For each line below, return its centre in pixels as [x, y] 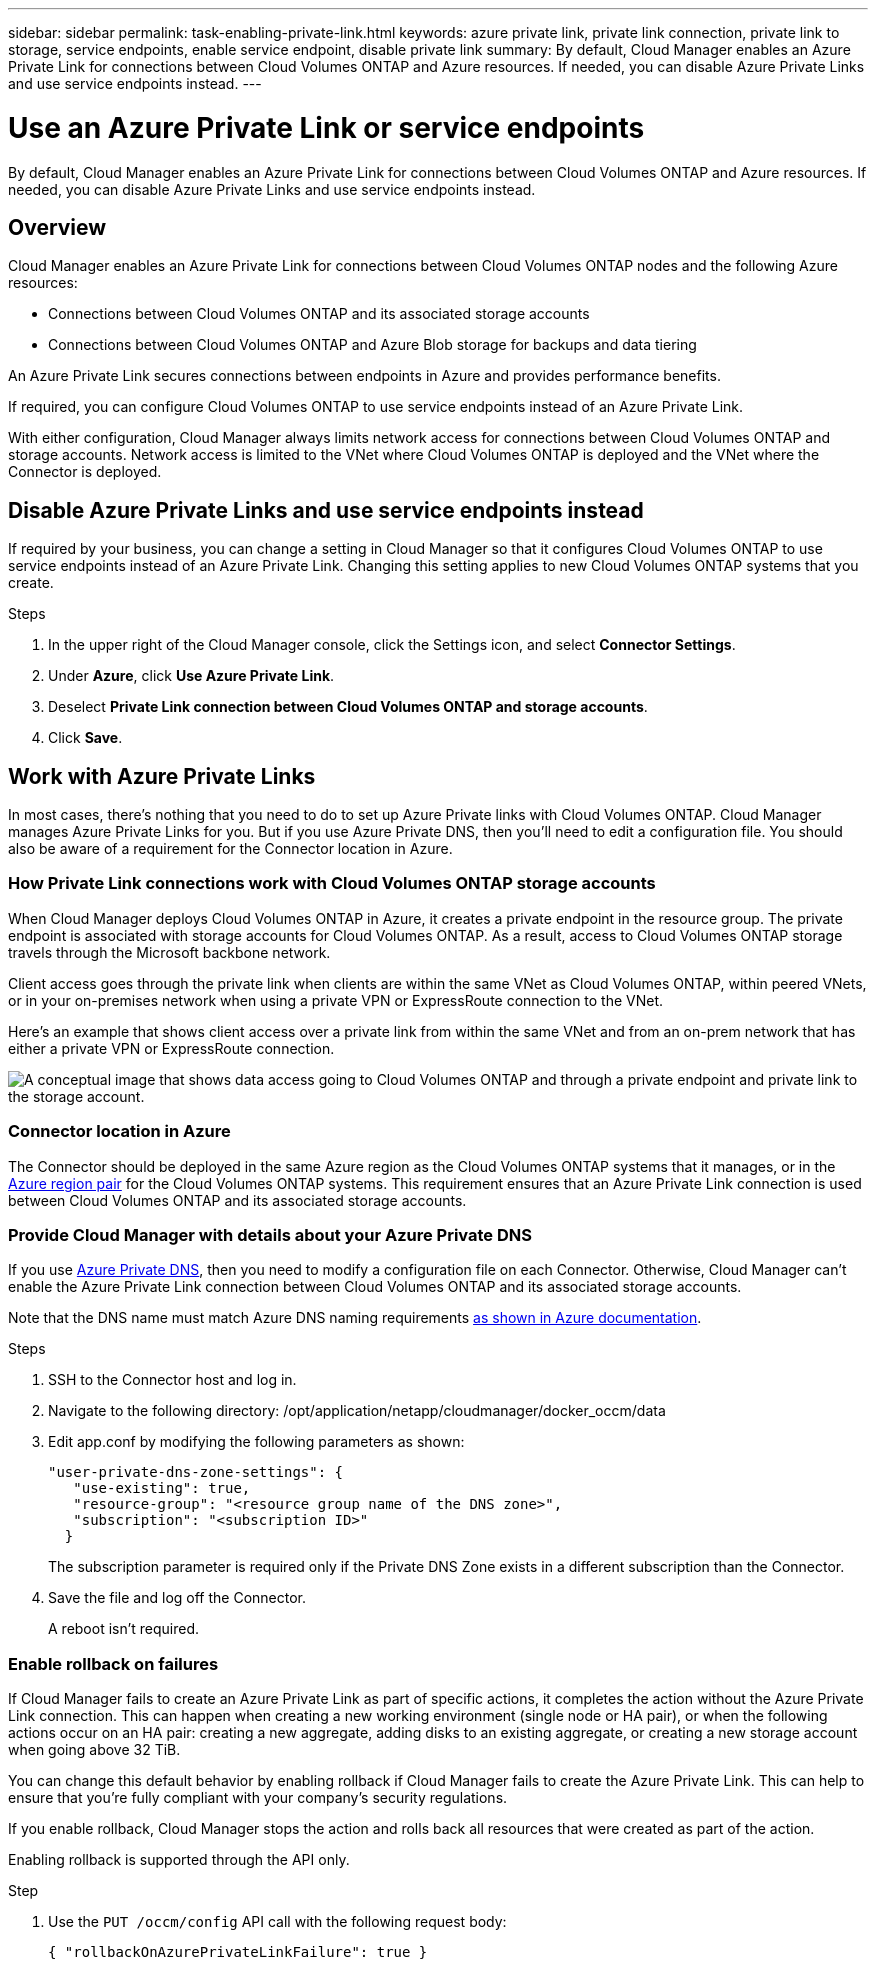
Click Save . [85, 738]
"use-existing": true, [162, 1488]
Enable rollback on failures [113, 1663]
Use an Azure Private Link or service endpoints [326, 127]
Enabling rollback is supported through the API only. [179, 1860]
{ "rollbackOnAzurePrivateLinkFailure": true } [238, 1952]
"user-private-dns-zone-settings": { [196, 1472]
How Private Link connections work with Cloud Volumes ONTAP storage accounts [332, 883]
